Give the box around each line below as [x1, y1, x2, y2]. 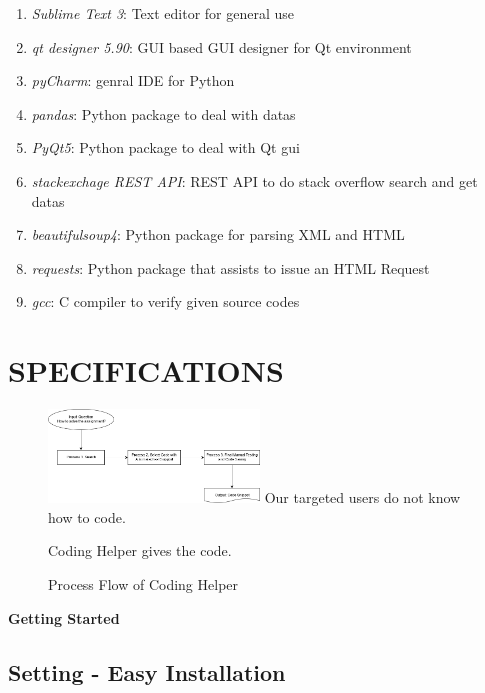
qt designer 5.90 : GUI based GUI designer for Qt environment [31, 36, 412, 57]
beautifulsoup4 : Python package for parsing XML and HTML [31, 224, 405, 245]
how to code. [48, 506, 126, 527]
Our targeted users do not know [264, 487, 461, 508]
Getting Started [8, 607, 120, 628]
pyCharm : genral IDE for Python [31, 70, 235, 91]
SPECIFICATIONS [8, 350, 284, 391]
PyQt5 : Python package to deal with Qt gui [31, 137, 300, 158]
